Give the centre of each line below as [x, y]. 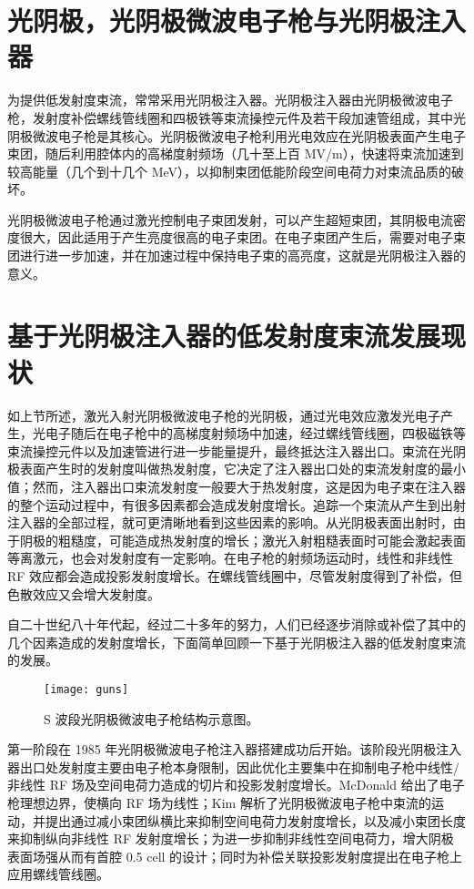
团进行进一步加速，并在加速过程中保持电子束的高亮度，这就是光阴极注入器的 [237, 255]
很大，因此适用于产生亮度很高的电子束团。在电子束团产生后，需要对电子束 [242, 237]
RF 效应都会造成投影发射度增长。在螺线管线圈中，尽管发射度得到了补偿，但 [235, 575]
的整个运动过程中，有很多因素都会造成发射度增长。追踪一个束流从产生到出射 [237, 504]
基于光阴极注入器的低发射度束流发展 [224, 336]
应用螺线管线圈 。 [58, 874]
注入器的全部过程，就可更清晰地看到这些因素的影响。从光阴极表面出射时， [230, 522]
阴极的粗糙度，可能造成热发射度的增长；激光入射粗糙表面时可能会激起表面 [242, 540]
